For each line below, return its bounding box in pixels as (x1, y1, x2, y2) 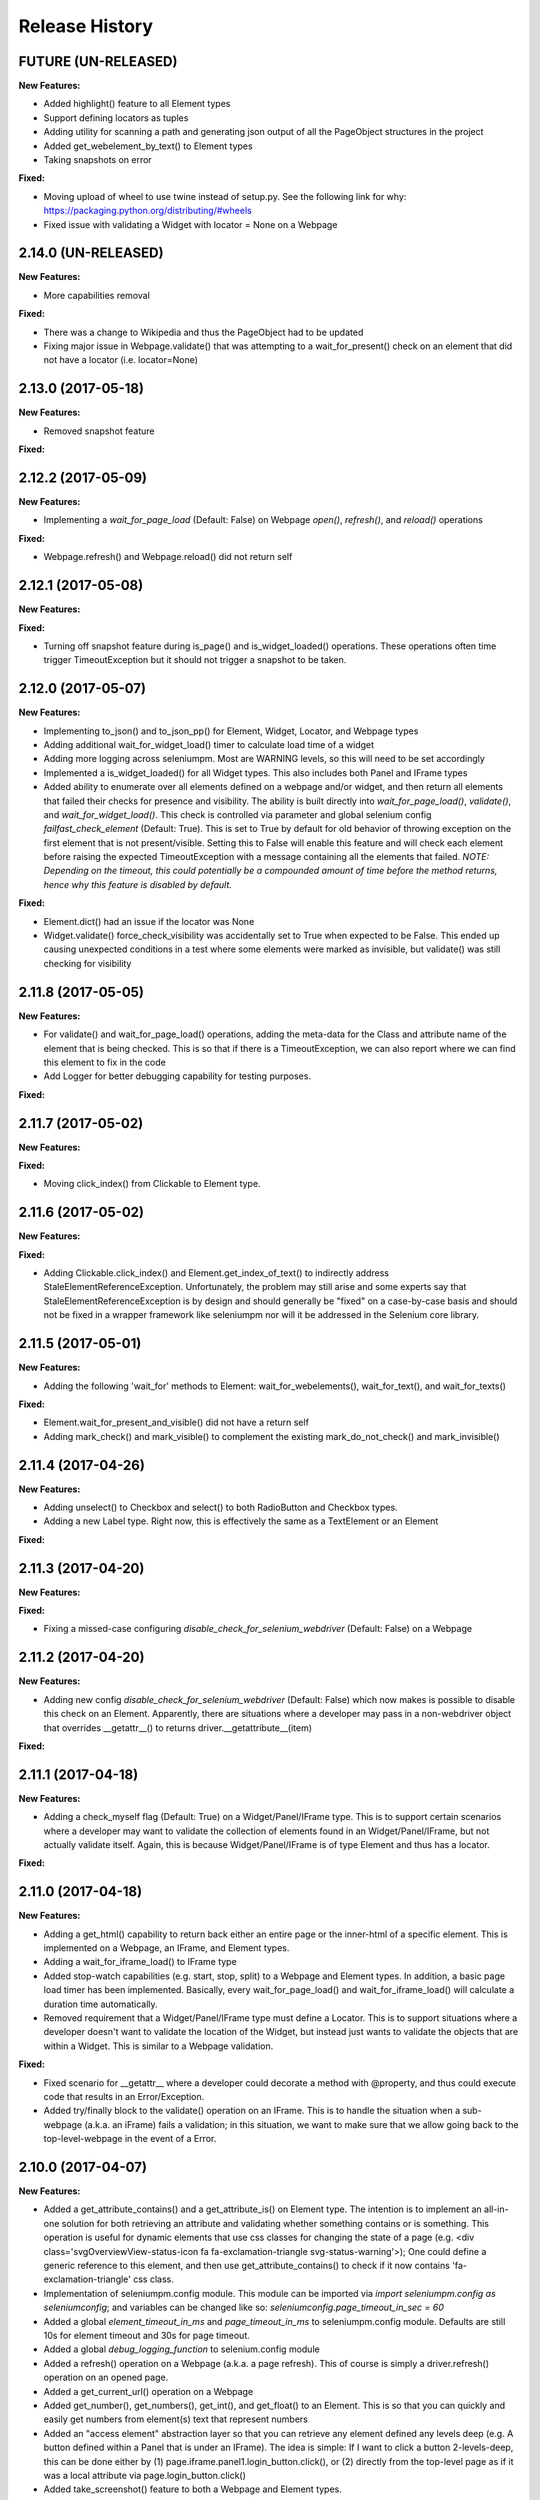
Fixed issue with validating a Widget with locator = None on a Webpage (43, 218, 338, 230)
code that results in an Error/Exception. (43, 2091, 205, 2102)
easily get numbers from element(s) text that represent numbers (43, 2413, 309, 2425)
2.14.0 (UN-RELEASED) (18, 245, 164, 262)
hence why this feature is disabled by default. (43, 878, 232, 890)
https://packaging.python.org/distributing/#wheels (43, 205, 252, 217)
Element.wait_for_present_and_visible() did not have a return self (43, 1416, 310, 1429)
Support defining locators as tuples (43, 111, 189, 124)
